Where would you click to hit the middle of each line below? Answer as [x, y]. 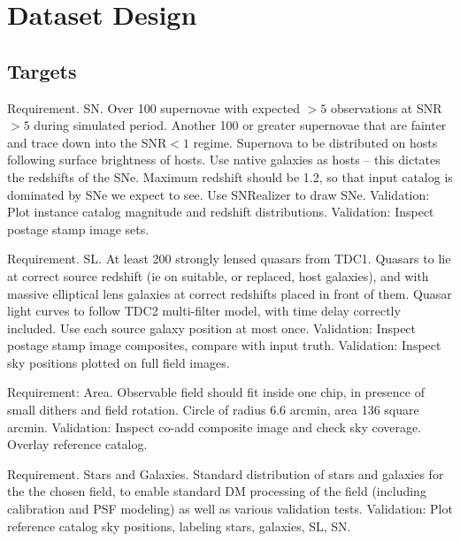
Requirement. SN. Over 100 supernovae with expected [153, 107]
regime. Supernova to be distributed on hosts [315, 142]
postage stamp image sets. [78, 229]
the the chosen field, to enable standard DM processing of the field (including [217, 491]
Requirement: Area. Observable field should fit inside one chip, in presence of [216, 392]
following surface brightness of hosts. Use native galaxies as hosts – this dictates [224, 160]
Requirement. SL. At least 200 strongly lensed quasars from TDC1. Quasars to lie [229, 259]
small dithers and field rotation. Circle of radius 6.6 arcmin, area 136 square [213, 410]
